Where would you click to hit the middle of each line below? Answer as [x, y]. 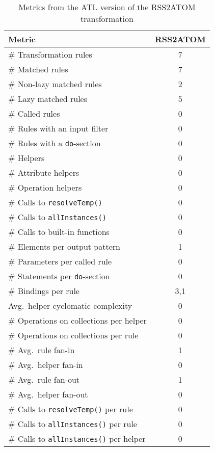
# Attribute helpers [44, 173]
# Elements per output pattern [64, 246]
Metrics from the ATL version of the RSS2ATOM [107, 7]
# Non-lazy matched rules [55, 84]
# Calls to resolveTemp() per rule [71, 409]
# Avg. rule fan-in [42, 350]
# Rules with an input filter [58, 128]
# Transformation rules [50, 54]
